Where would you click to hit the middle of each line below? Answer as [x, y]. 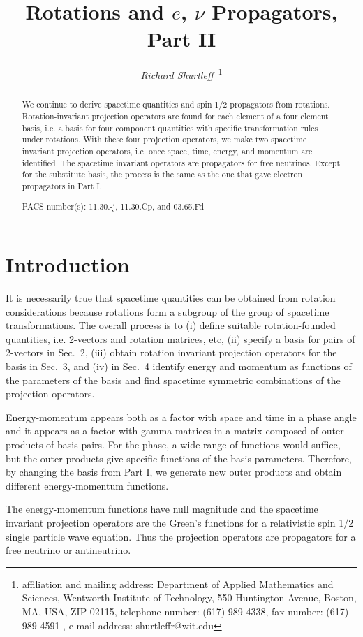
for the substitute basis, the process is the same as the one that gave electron [162, 174]
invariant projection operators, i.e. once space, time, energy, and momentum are [167, 151]
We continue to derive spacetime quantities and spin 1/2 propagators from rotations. [176, 104]
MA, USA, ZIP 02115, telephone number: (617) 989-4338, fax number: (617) [185, 611]
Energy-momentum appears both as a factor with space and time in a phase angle [181, 417]
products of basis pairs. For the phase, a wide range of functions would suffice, [173, 445]
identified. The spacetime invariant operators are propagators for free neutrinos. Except [181, 162]
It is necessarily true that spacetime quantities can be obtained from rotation [171, 298]
